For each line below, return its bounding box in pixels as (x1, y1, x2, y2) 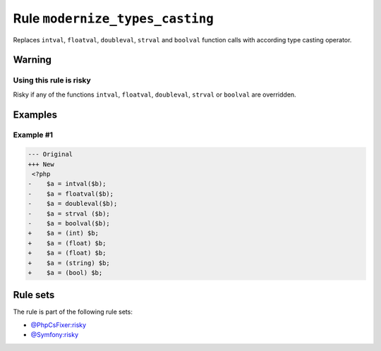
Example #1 (13, 130, 53, 140)
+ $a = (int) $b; (28, 229, 99, 238)
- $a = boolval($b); (28, 219, 111, 227)
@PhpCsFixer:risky (30, 321, 87, 329)
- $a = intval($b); (28, 180, 107, 188)
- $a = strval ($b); (28, 209, 111, 218)
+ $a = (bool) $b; (28, 269, 103, 276)
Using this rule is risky (13, 75, 91, 85)
